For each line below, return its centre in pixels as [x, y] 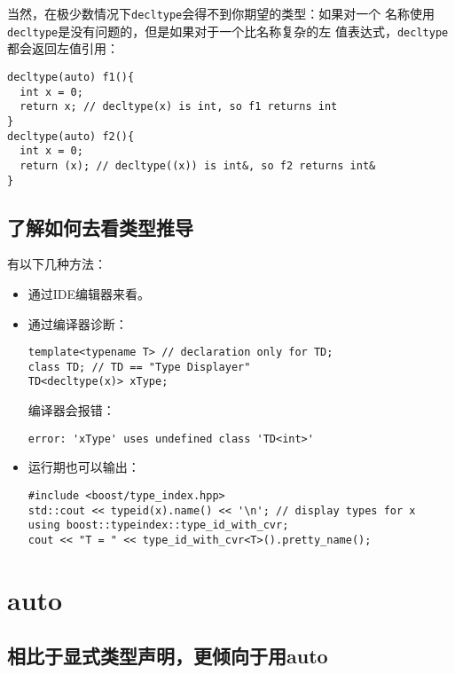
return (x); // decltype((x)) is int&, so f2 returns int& [198, 165]
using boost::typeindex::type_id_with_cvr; [158, 525]
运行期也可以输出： [84, 467]
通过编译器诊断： [78, 323]
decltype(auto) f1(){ [71, 77]
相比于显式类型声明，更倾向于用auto [168, 656]
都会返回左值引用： [63, 48]
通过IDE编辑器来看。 [89, 293]
